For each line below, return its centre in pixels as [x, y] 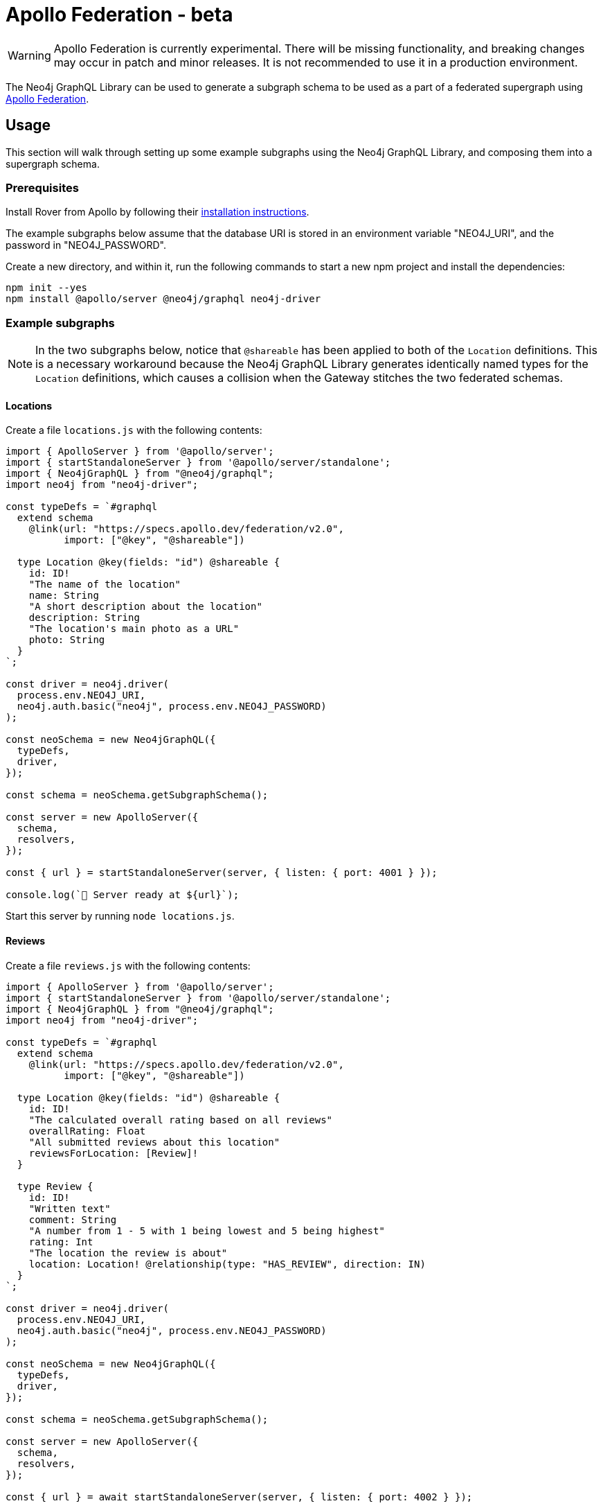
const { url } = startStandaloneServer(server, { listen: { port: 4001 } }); [222, 873]
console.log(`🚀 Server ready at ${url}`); [123, 895]
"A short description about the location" [145, 607]
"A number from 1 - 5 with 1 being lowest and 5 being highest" [207, 1230]
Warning [29, 55]
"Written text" [70, 1208]
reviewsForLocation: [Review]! [114, 1153]
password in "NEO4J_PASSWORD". [86, 245]
